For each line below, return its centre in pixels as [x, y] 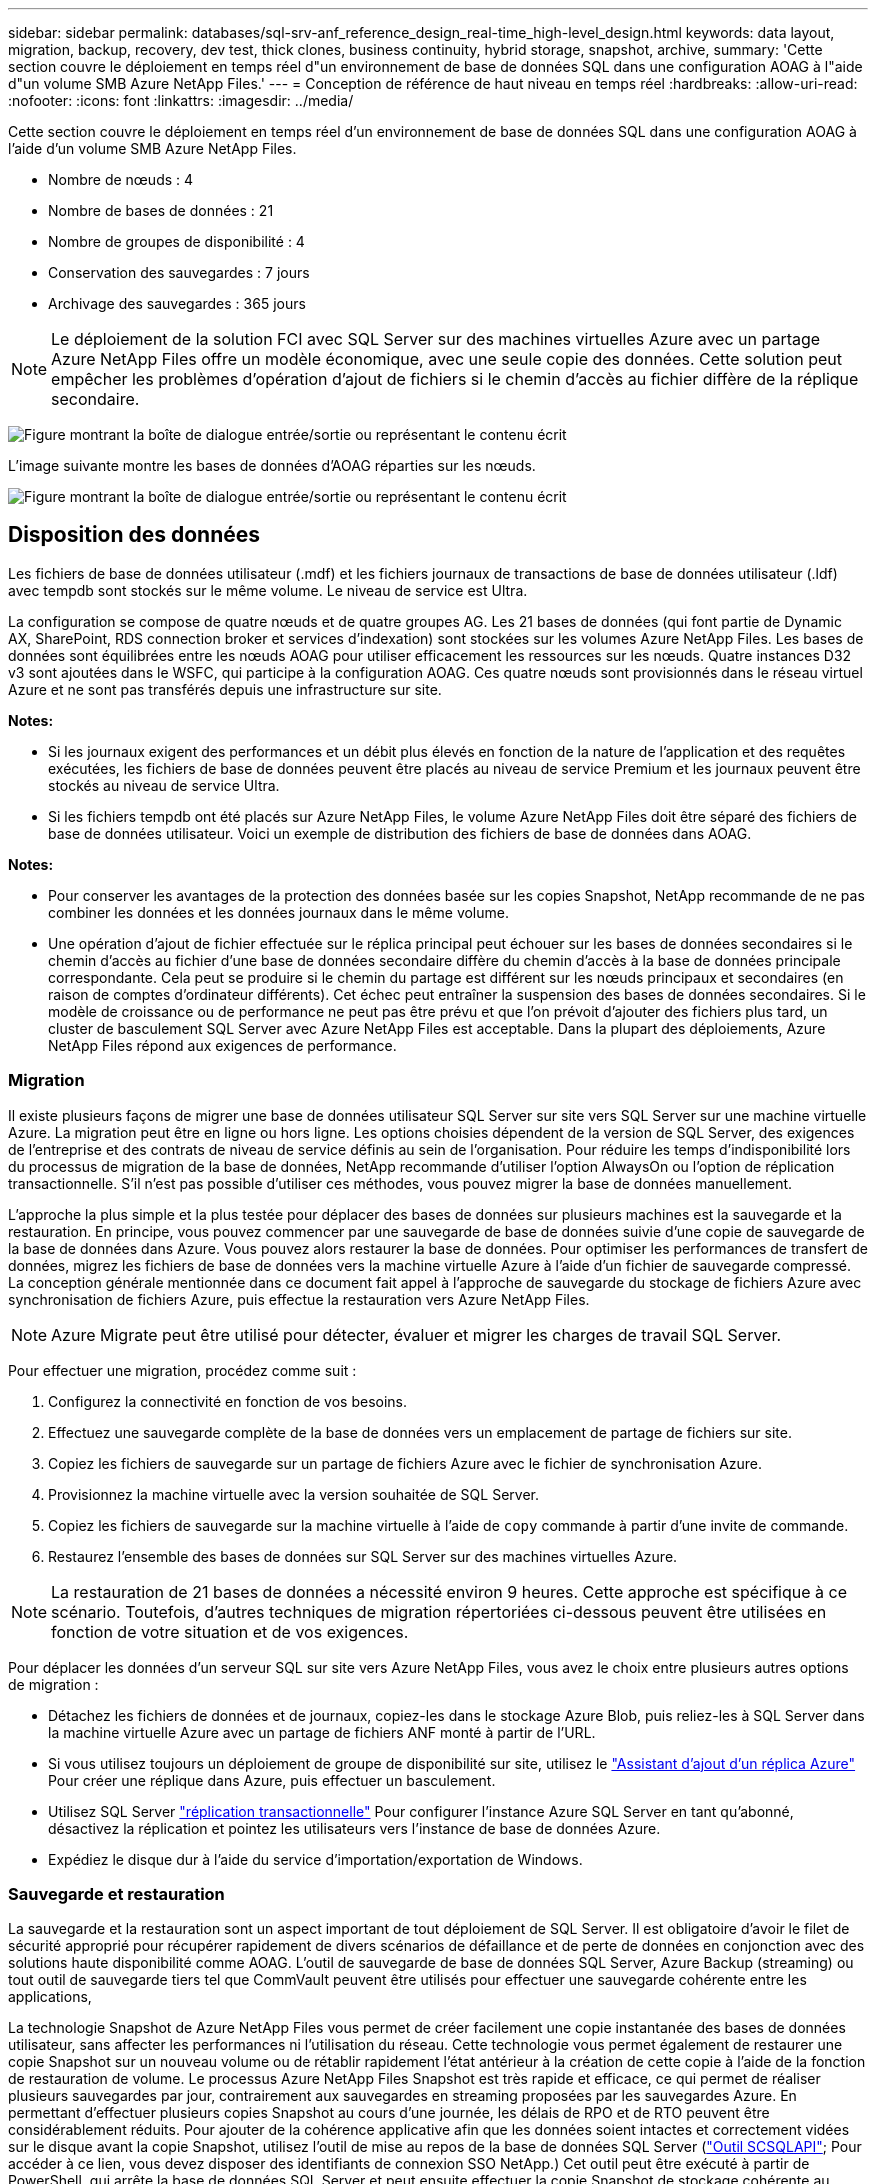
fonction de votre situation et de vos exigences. [230, 1631]
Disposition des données [134, 535]
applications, [50, 1997]
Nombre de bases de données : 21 [161, 210]
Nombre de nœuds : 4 [121, 179]
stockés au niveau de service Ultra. [164, 785]
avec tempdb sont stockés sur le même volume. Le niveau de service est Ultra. [268, 590]
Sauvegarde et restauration [116, 1893]
